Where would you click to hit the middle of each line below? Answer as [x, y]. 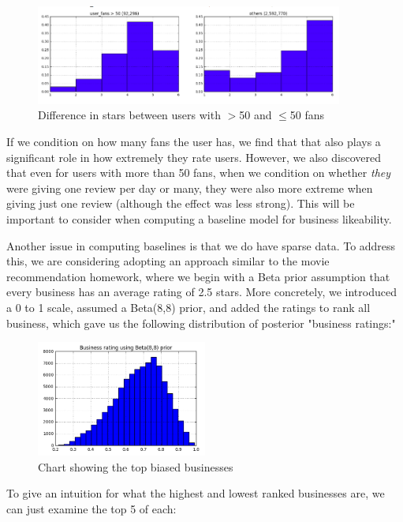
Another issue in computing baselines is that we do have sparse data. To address [201, 245]
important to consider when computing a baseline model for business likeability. [199, 219]
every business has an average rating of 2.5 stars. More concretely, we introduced [201, 292]
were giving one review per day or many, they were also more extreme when [190, 188]
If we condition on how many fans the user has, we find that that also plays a [194, 142]
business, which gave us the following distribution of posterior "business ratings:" [201, 323]
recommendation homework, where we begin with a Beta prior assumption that [198, 276]
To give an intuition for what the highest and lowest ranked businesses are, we [196, 493]
